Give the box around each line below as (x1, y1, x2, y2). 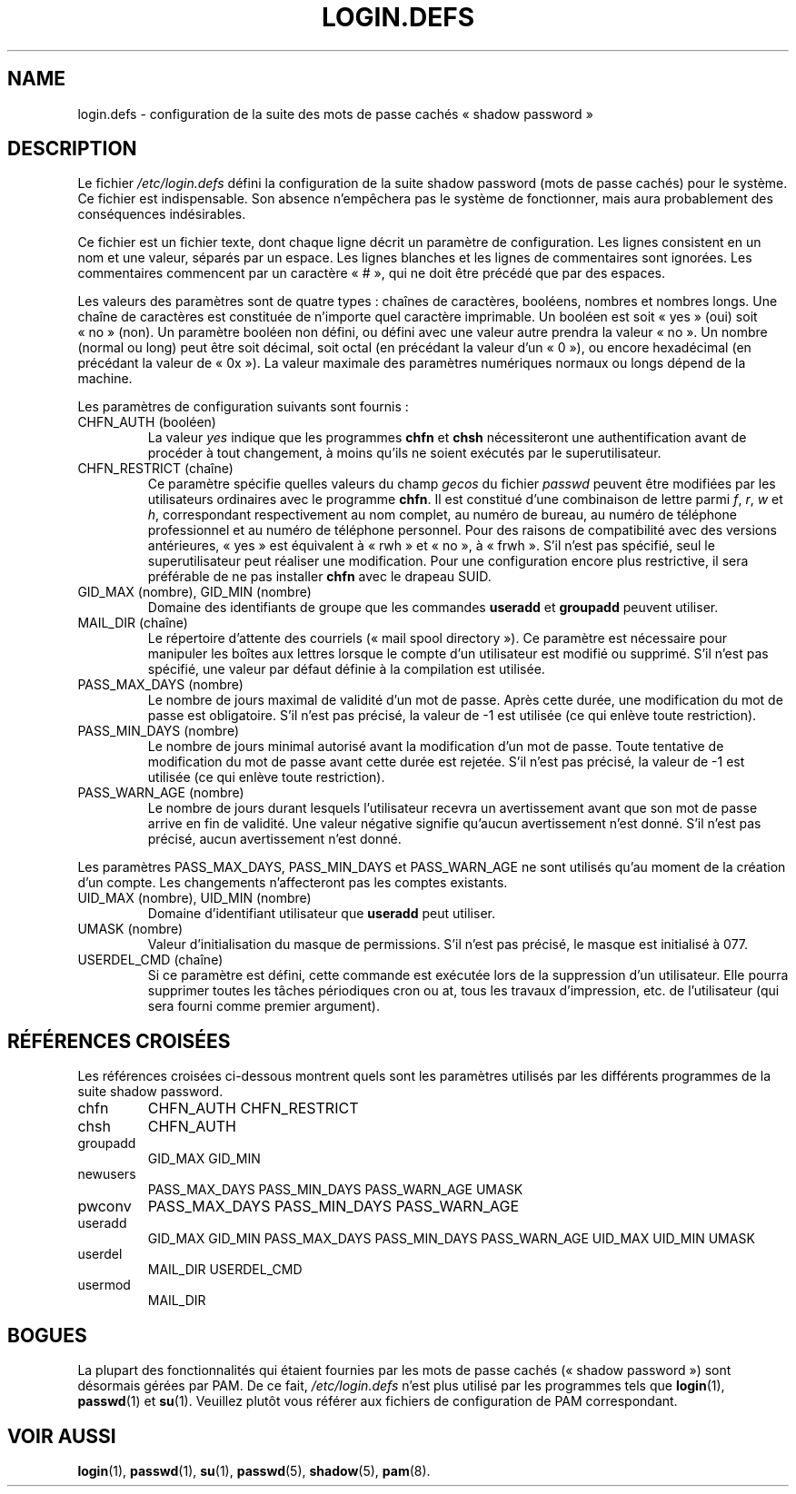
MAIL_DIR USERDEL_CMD (147, 1261, 303, 1278)
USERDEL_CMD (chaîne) (77, 952, 224, 968)
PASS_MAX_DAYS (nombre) (77, 677, 244, 693)
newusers (77, 1166, 136, 1182)
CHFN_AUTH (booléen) (77, 414, 216, 430)
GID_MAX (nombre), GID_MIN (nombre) (77, 584, 312, 600)
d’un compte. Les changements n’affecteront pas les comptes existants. (77, 875, 508, 891)
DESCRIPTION (7, 137, 137, 161)
